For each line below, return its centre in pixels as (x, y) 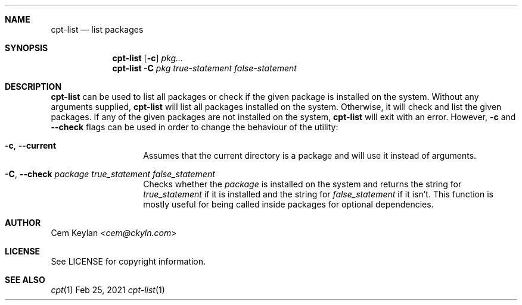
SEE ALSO (25, 280)
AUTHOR (23, 223)
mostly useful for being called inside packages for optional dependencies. (288, 204)
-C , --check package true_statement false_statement (110, 174)
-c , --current (31, 145)
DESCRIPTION (33, 87)
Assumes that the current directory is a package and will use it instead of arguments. (310, 155)
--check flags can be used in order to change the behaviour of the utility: (195, 127)
